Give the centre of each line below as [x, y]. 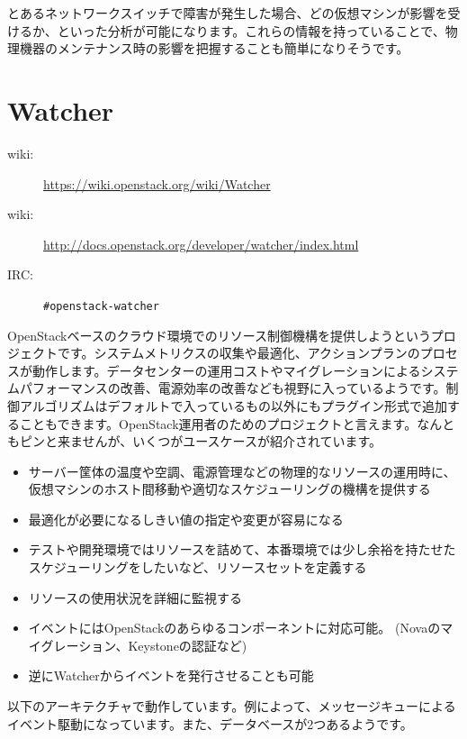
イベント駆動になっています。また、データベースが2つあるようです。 [210, 723]
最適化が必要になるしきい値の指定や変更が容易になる [186, 519]
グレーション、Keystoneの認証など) [144, 645]
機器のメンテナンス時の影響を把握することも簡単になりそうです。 [214, 48]
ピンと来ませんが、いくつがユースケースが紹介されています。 [201, 441]
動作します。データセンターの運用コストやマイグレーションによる [226, 370]
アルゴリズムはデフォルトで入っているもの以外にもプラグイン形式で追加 [233, 405]
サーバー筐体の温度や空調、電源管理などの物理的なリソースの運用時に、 [242, 471]
